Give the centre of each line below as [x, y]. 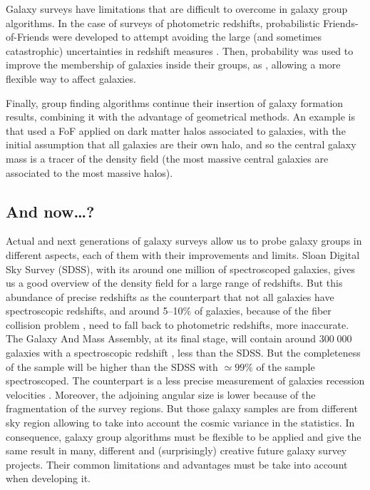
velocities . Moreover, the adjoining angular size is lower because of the [161, 394]
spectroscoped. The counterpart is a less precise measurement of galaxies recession [185, 381]
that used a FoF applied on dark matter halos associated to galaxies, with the [176, 130]
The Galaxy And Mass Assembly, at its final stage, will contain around [161, 338]
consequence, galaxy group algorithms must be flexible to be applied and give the [184, 436]
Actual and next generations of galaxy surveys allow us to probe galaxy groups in [184, 241]
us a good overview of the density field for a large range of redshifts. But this [174, 283]
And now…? [50, 211]
